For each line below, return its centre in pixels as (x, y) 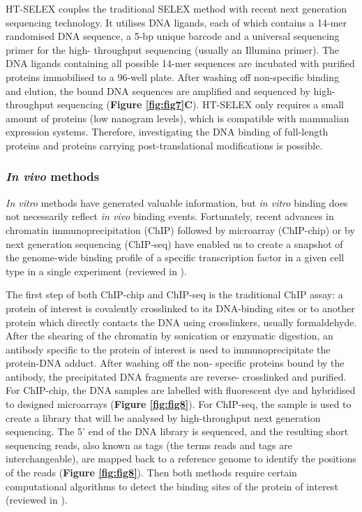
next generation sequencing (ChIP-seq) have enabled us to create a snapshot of (174, 243)
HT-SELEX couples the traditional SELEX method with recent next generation (176, 8)
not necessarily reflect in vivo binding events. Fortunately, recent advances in (170, 216)
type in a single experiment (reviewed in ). (96, 271)
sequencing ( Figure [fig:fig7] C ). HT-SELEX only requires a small (200, 104)
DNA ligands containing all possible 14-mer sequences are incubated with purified (180, 63)
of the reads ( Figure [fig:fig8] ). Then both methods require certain (151, 473)
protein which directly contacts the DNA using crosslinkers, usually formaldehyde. (181, 322)
